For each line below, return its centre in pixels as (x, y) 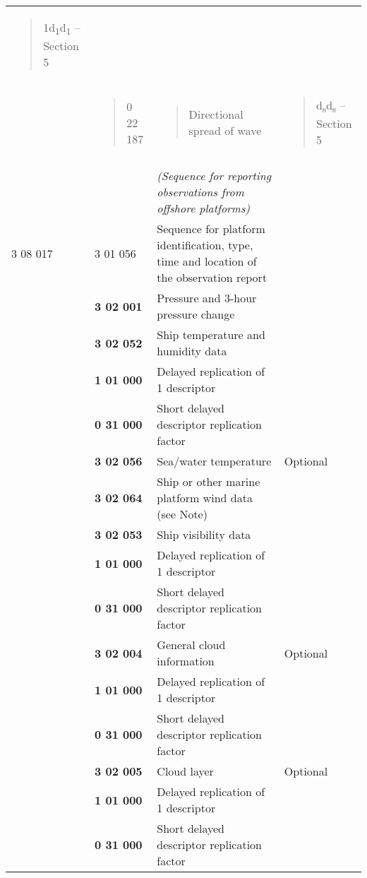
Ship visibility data (204, 535)
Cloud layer (185, 771)
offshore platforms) (204, 208)
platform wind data (205, 498)
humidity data (192, 351)
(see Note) (182, 514)
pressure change (196, 314)
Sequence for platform (211, 229)
